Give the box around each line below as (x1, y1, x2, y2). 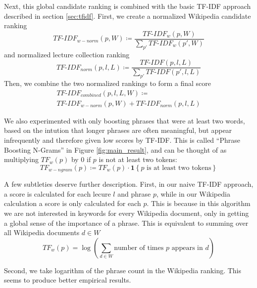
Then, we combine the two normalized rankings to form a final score (4, 78, 211, 88)
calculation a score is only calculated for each (4, 198, 141, 208)
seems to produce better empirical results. (4, 275, 131, 285)
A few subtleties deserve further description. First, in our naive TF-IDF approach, (4, 179, 254, 189)
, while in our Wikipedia (156, 188, 230, 199)
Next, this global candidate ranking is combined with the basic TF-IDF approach (4, 1, 251, 11)
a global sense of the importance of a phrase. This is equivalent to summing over (4, 217, 249, 228)
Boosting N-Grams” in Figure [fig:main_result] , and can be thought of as (4, 144, 227, 155)
